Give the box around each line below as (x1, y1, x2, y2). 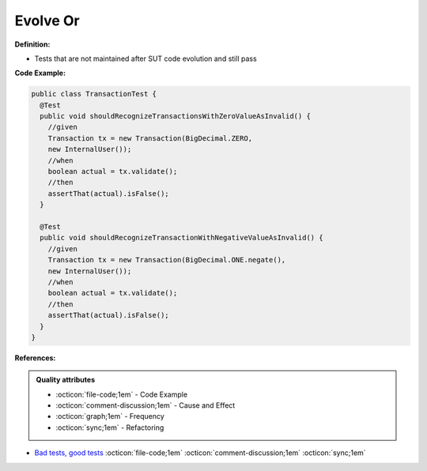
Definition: (14, 40, 51, 49)
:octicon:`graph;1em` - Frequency (55, 412, 165, 421)
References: (14, 352, 56, 363)
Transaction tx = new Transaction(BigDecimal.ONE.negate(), (47, 255, 286, 265)
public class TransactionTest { (31, 89, 157, 99)
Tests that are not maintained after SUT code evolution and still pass (34, 54, 257, 63)
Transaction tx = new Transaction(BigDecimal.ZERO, (47, 134, 253, 142)
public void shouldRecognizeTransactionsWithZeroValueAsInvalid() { (40, 111, 312, 121)
